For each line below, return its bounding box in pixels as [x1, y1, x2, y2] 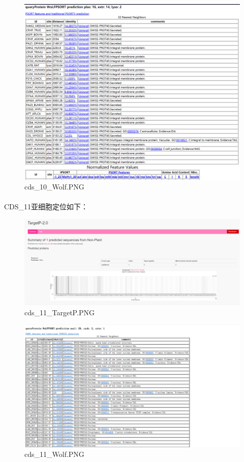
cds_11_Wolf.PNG [24, 449, 84, 459]
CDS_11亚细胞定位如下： [4, 201, 88, 212]
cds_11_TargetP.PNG [24, 307, 95, 317]
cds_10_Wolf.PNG [24, 181, 84, 192]
